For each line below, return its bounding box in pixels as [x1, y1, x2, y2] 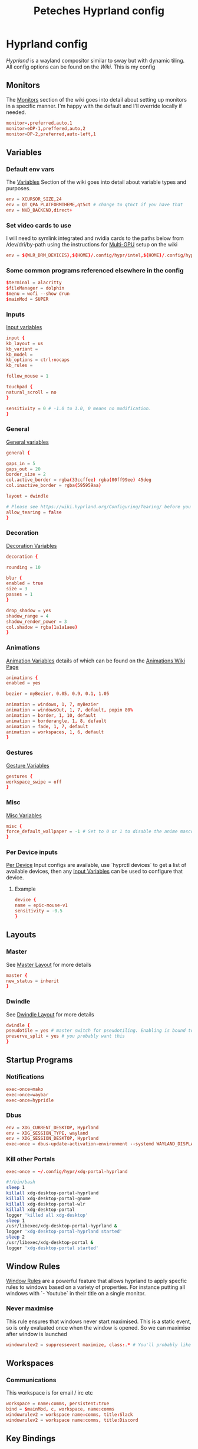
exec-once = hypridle [6, 1097, 54, 1103]
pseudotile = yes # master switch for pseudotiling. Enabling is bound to [6, 1028, 194, 1034]
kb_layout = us [6, 340, 44, 346]
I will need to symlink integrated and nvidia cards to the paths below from [6, 235, 184, 242]
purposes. [6, 185, 31, 192]
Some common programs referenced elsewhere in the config [6, 266, 184, 274]
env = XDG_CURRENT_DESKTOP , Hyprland [6, 1125, 99, 1130]
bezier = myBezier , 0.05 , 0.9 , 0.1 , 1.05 [6, 691, 110, 697]
